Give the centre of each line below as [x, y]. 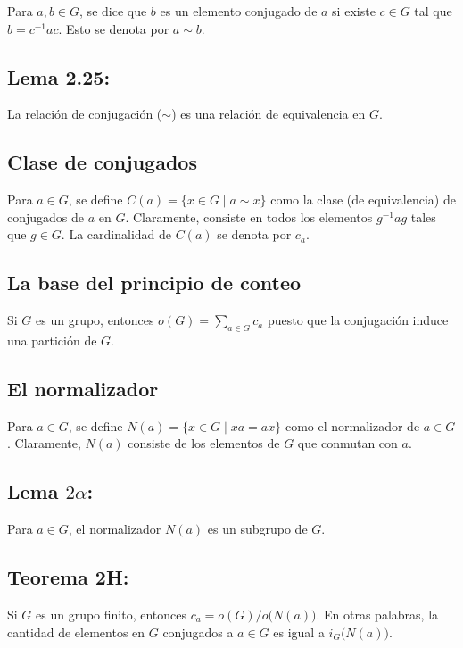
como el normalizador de [352, 425]
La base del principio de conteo [154, 282]
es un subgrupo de [257, 529]
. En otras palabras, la [377, 614]
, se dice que [113, 11]
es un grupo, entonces [95, 320]
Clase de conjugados [102, 162]
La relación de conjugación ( [85, 114]
